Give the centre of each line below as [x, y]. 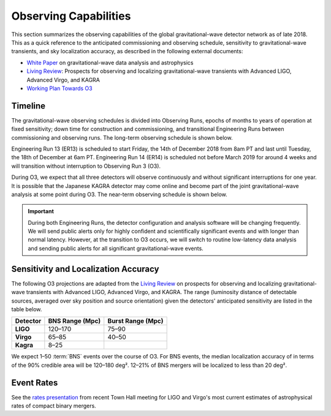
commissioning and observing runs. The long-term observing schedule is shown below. [122, 137]
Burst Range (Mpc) [135, 321]
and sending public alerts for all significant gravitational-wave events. [116, 248]
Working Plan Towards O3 [59, 88]
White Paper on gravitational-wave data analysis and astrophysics [110, 62]
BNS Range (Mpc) [74, 321]
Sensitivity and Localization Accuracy [85, 269]
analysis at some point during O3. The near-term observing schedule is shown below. [120, 194]
